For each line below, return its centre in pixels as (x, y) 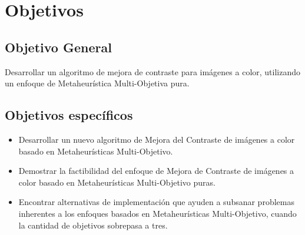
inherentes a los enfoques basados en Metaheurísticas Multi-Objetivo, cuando (158, 213)
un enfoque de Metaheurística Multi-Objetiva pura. (97, 83)
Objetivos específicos (69, 115)
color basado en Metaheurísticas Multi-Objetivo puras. (117, 182)
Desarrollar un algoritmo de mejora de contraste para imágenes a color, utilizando (153, 71)
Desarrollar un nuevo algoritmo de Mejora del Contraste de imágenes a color (157, 139)
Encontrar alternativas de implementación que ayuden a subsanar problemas (156, 202)
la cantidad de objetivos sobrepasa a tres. (93, 225)
